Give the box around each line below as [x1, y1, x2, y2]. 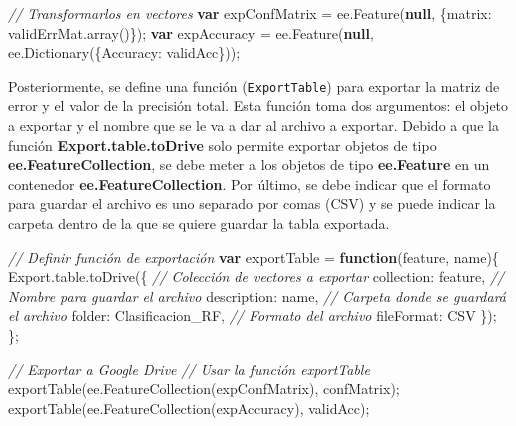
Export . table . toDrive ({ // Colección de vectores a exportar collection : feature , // [8, 266, 505, 287]
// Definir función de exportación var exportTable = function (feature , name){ [8, 246, 499, 267]
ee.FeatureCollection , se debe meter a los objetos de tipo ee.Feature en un [8, 154, 490, 175]
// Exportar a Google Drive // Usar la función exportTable [8, 358, 370, 379]
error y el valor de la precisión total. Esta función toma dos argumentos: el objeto [8, 95, 509, 116]
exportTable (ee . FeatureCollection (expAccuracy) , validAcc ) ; [8, 397, 370, 418]
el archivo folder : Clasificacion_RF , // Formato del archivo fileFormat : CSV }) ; [8, 305, 497, 326]
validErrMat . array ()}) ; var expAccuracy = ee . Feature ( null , [8, 22, 374, 43]
